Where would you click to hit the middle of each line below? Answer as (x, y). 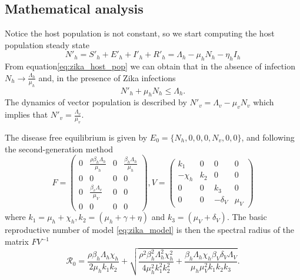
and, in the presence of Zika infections (107, 77)
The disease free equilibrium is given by (76, 137)
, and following (268, 137)
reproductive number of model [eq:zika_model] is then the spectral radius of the (150, 230)
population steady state (47, 44)
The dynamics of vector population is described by (96, 102)
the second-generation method (59, 149)
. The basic (247, 217)
